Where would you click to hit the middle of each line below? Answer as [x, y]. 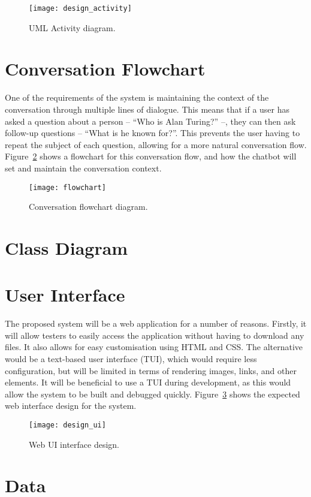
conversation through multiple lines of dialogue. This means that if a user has [147, 109]
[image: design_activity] [80, 8]
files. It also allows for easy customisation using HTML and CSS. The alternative [154, 347]
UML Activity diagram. [72, 27]
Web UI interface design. [74, 444]
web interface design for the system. [71, 406]
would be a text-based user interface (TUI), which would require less [131, 359]
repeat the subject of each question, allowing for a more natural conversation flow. [156, 144]
